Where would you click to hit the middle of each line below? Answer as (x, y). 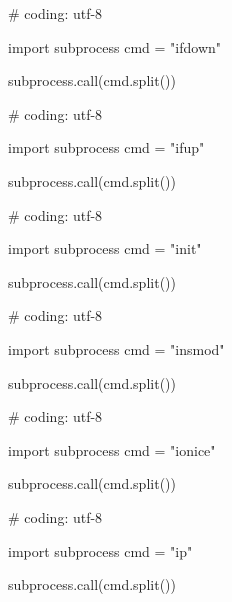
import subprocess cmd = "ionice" (112, 449)
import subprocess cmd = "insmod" (116, 348)
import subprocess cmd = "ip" (100, 550)
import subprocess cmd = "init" (105, 248)
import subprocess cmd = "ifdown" (115, 46)
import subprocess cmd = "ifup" (106, 147)
